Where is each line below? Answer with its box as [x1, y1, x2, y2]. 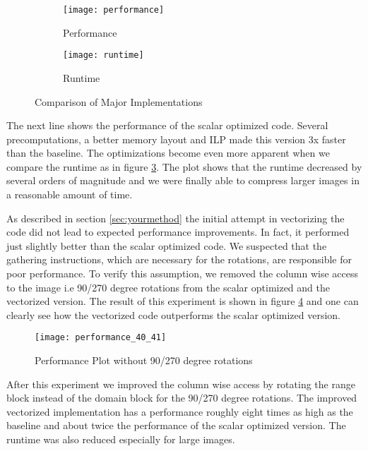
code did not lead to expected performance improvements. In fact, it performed [6, 224, 350, 239]
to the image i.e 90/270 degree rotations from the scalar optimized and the [6, 279, 330, 294]
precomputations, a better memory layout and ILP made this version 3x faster [6, 131, 346, 146]
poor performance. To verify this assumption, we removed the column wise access [6, 266, 358, 281]
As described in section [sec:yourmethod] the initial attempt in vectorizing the [6, 210, 345, 225]
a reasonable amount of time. [6, 187, 133, 202]
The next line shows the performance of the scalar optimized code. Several [6, 118, 328, 133]
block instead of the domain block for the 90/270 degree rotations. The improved [6, 390, 357, 405]
